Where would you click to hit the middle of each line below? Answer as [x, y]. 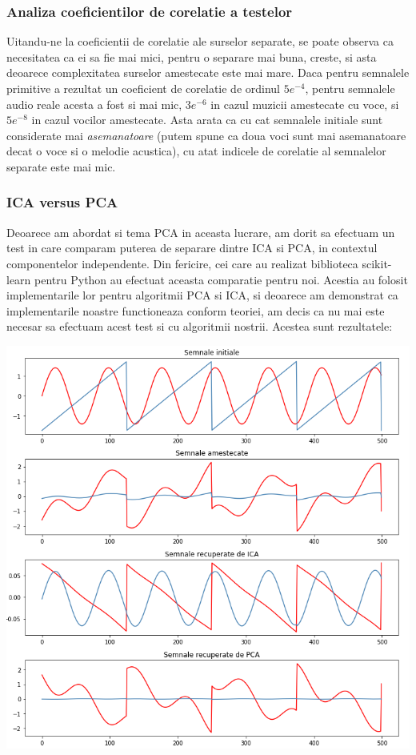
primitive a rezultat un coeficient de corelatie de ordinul [143, 88]
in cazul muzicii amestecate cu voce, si [305, 104]
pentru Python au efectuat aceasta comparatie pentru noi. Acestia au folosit [221, 279]
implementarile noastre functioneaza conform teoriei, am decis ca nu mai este [196, 310]
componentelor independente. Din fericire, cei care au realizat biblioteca [182, 263]
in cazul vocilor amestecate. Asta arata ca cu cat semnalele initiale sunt [207, 120]
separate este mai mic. [61, 166]
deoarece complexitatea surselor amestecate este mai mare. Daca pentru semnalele [208, 72]
